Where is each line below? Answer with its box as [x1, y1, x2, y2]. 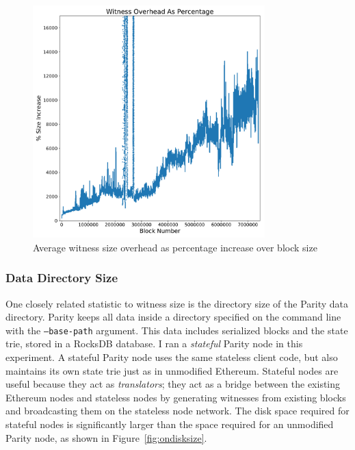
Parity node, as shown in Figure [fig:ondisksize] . [5, 430, 207, 445]
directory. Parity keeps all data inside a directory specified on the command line [5, 310, 341, 324]
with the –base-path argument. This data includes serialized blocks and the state [5, 323, 348, 337]
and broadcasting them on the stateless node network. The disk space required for [5, 403, 350, 418]
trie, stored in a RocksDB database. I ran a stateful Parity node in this [5, 336, 303, 351]
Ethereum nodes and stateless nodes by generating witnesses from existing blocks [5, 390, 346, 404]
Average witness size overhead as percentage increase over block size [33, 240, 317, 254]
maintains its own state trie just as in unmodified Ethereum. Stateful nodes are [5, 363, 339, 377]
